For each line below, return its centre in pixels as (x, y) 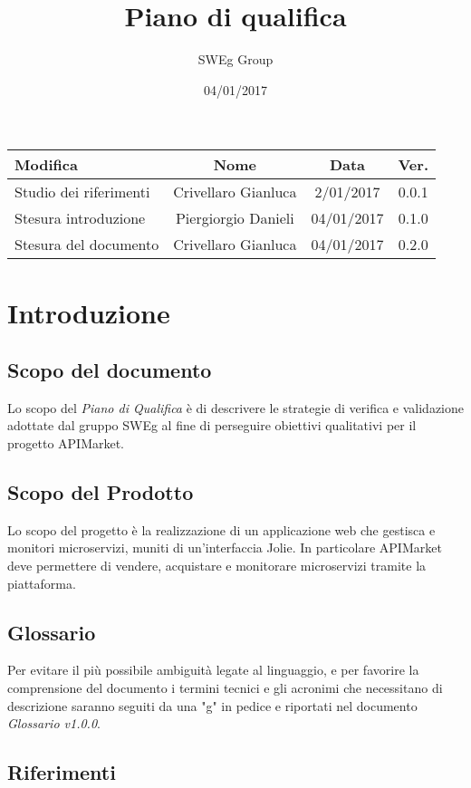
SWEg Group (235, 59)
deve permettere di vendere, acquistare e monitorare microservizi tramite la (217, 566)
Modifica (46, 165)
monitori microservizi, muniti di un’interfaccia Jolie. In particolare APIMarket (225, 548)
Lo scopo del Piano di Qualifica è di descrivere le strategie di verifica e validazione (236, 407)
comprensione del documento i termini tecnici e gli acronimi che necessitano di (225, 688)
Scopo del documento (110, 370)
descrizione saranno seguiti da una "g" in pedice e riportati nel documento (212, 705)
